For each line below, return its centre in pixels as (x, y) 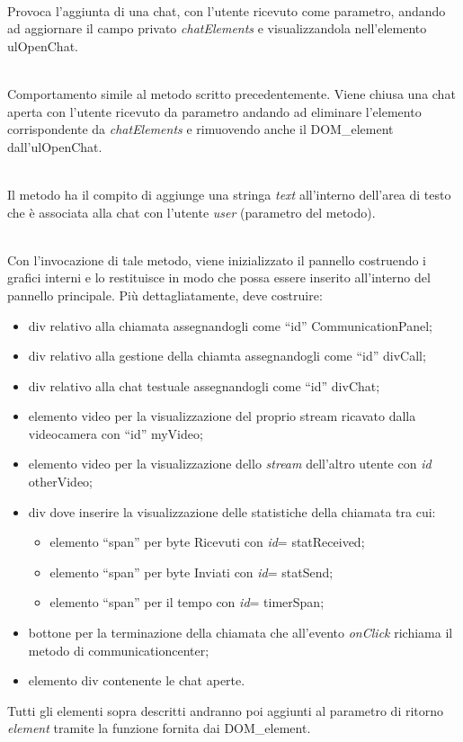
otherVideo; (61, 482)
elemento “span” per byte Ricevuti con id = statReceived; (207, 542)
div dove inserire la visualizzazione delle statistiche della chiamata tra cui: (232, 511)
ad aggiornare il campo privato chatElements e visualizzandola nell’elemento (217, 28)
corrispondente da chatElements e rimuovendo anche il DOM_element (200, 129)
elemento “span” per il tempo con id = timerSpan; (187, 602)
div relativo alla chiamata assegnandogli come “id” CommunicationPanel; (230, 325)
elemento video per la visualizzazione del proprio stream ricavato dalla (222, 416)
